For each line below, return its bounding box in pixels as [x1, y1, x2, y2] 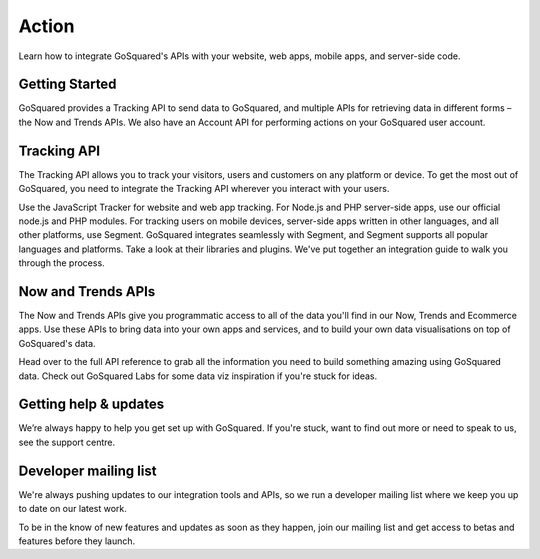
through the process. [18, 257, 105, 269]
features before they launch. [18, 535, 136, 547]
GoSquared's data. [18, 337, 96, 349]
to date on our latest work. [18, 503, 127, 515]
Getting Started [18, 76, 117, 93]
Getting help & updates [18, 396, 165, 413]
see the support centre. [18, 436, 116, 448]
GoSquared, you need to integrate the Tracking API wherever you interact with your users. [18, 183, 390, 195]
